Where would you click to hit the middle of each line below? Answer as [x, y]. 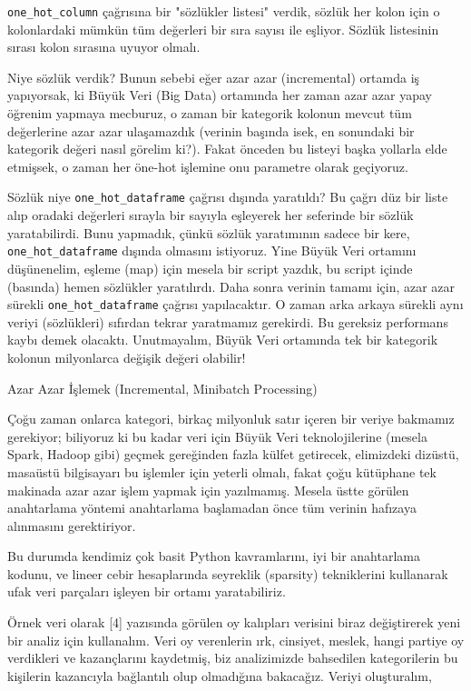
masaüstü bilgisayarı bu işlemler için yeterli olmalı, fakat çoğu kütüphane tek [222, 471]
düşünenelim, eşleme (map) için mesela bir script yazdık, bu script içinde [210, 268]
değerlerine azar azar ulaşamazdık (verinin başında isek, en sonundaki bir [211, 130]
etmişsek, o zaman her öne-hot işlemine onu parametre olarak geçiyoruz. [208, 166]
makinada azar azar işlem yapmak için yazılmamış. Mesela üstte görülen [208, 490]
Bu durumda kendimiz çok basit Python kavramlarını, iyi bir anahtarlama [214, 556]
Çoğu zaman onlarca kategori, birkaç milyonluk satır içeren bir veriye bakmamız [231, 419]
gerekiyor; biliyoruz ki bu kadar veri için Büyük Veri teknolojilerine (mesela [217, 436]
